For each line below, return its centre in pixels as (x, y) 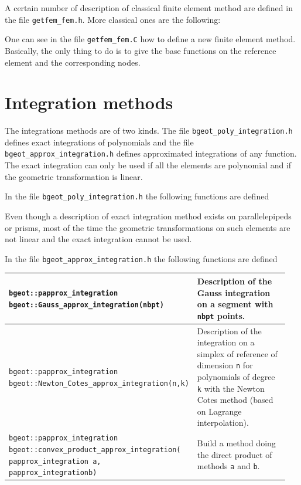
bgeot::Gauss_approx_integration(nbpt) (86, 305)
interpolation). (223, 423)
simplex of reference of (237, 353)
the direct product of (235, 454)
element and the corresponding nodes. (73, 62)
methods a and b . (228, 466)
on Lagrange (219, 411)
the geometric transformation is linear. (74, 176)
